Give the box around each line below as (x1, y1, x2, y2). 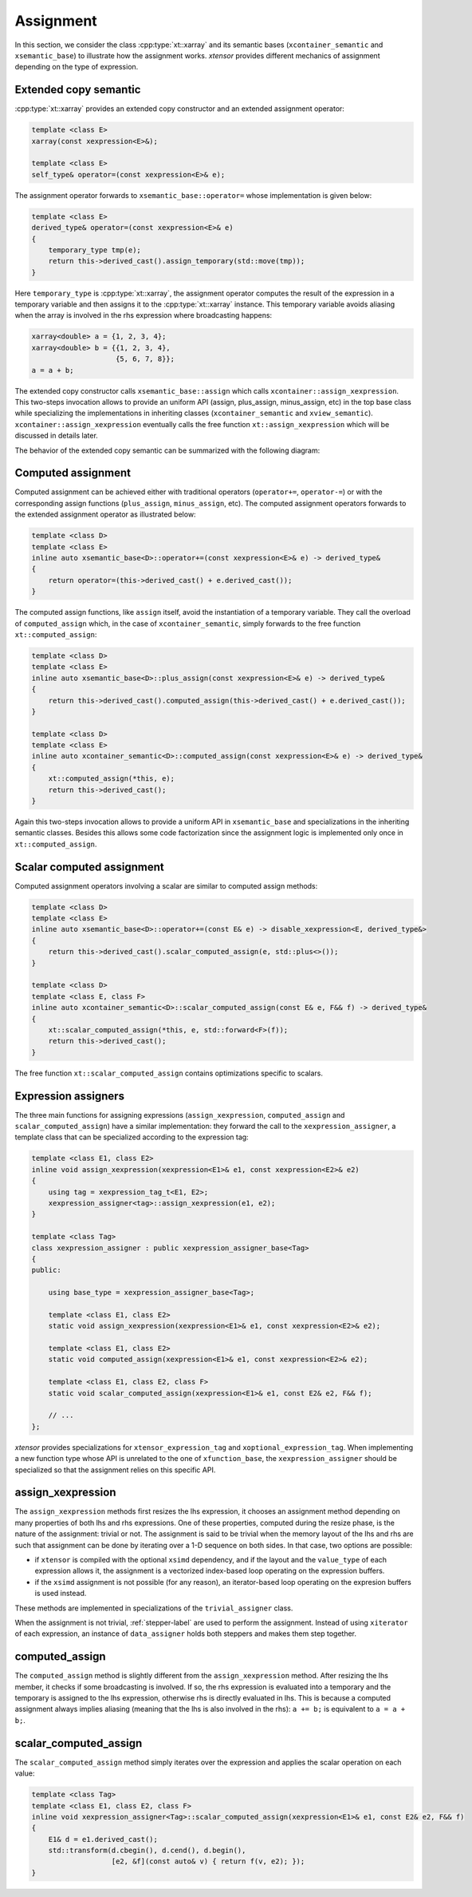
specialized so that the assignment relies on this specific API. (14, 1465, 216, 1475)
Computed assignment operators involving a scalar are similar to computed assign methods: (14, 881, 318, 890)
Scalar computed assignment (14, 860, 165, 873)
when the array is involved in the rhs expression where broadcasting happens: (14, 311, 273, 320)
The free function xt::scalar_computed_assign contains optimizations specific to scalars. (14, 1068, 323, 1078)
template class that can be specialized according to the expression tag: (14, 1132, 249, 1142)
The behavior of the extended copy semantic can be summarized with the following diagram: (14, 446, 321, 455)
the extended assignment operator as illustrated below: (14, 509, 196, 519)
